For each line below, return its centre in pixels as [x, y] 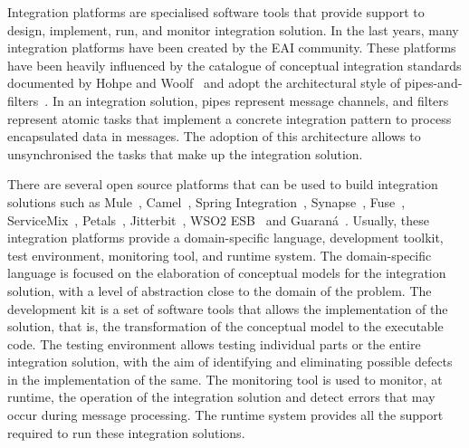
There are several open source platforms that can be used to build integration [223, 184]
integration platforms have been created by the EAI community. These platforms [232, 48]
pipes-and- [433, 83]
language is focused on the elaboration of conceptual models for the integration [227, 273]
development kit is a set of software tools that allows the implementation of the [228, 308]
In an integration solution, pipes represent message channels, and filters [250, 100]
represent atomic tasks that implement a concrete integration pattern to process [230, 118]
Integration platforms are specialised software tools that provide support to [216, 12]
